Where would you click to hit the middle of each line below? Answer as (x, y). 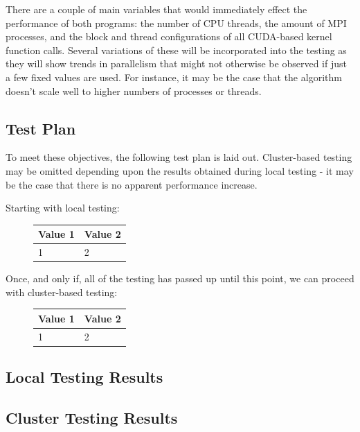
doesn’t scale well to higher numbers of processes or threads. (134, 90)
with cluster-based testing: (62, 292)
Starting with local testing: (63, 208)
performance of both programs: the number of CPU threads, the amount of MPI (176, 23)
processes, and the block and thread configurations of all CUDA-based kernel (169, 36)
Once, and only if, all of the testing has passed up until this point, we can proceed (180, 278)
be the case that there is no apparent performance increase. (132, 184)
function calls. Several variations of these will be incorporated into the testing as (176, 50)
